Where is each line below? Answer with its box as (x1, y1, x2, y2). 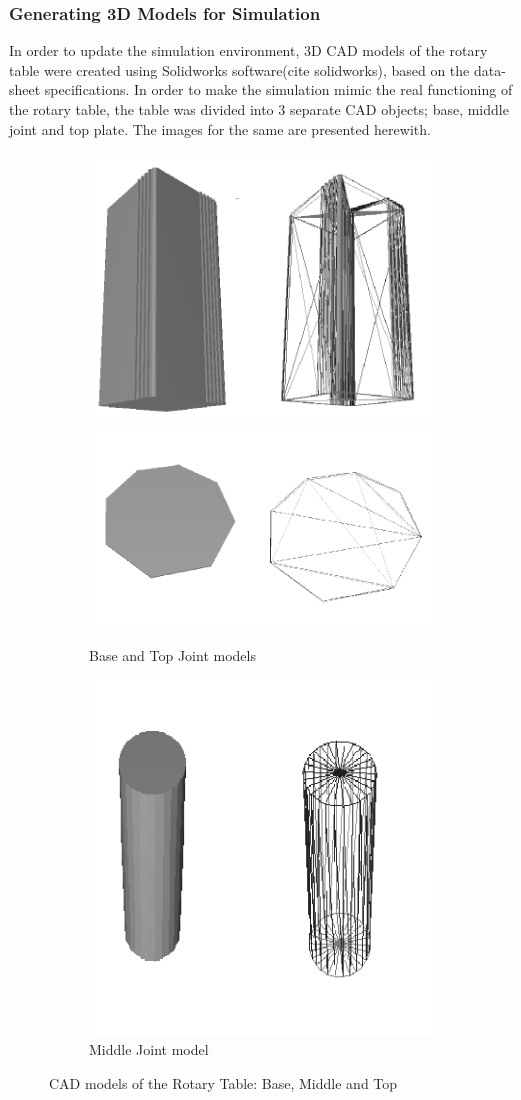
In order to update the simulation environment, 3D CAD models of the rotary (9, 40, 488, 61)
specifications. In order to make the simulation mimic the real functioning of (44, 79, 513, 100)
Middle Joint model (89, 1039, 209, 1060)
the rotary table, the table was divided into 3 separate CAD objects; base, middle (9, 99, 509, 119)
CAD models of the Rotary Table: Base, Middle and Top (49, 1072, 398, 1093)
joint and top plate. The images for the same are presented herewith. (9, 118, 431, 139)
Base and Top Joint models (89, 644, 256, 665)
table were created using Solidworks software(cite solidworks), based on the (9, 59, 470, 80)
